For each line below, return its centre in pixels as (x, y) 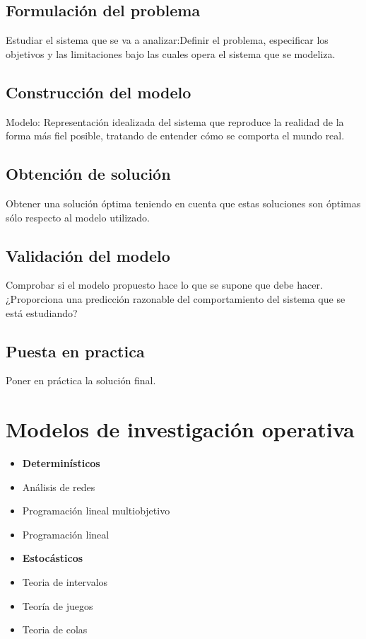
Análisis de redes (59, 487)
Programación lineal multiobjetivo (96, 511)
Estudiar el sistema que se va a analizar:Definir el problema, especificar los (167, 40)
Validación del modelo (88, 255)
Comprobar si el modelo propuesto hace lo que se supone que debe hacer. (164, 285)
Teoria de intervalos (65, 582)
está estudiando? (42, 312)
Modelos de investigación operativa (180, 429)
